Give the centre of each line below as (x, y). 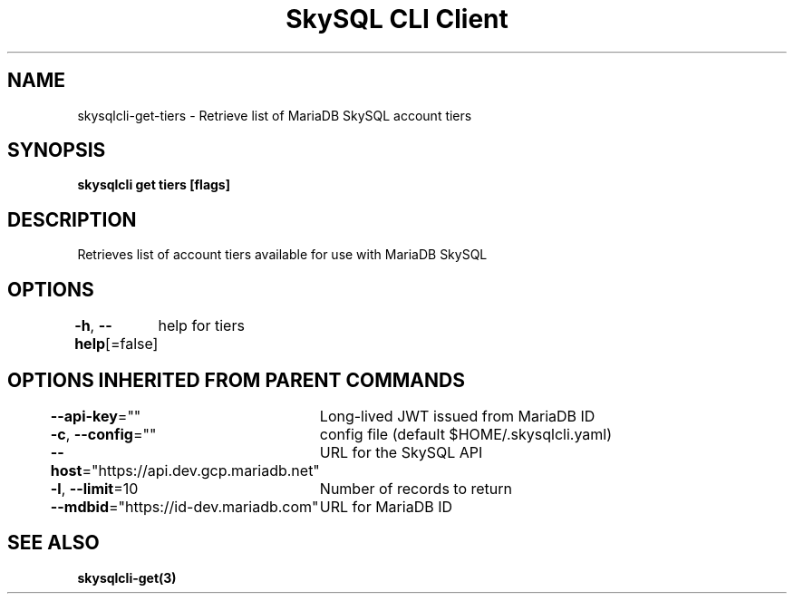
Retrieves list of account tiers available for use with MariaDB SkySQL (282, 255)
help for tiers (201, 326)
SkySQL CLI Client (397, 19)
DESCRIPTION (72, 219)
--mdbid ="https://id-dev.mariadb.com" (184, 506)
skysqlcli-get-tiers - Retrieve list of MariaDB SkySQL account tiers (275, 115)
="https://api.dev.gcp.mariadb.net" (201, 470)
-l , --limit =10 (94, 488)
